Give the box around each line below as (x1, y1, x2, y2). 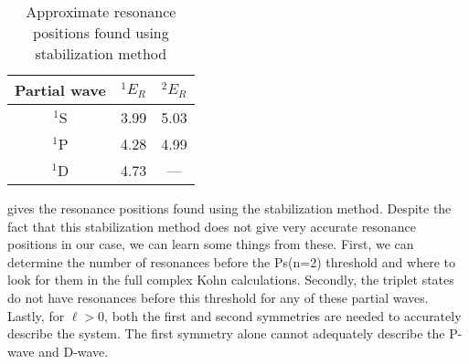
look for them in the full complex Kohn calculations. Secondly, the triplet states (7, 270, 454, 289)
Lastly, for (7, 306, 65, 325)
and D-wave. (38, 341, 109, 360)
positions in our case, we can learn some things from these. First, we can (7, 234, 414, 254)
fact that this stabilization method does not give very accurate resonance (7, 216, 416, 235)
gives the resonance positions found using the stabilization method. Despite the (7, 199, 452, 217)
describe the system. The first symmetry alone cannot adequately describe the (7, 324, 445, 343)
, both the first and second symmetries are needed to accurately (104, 306, 462, 325)
